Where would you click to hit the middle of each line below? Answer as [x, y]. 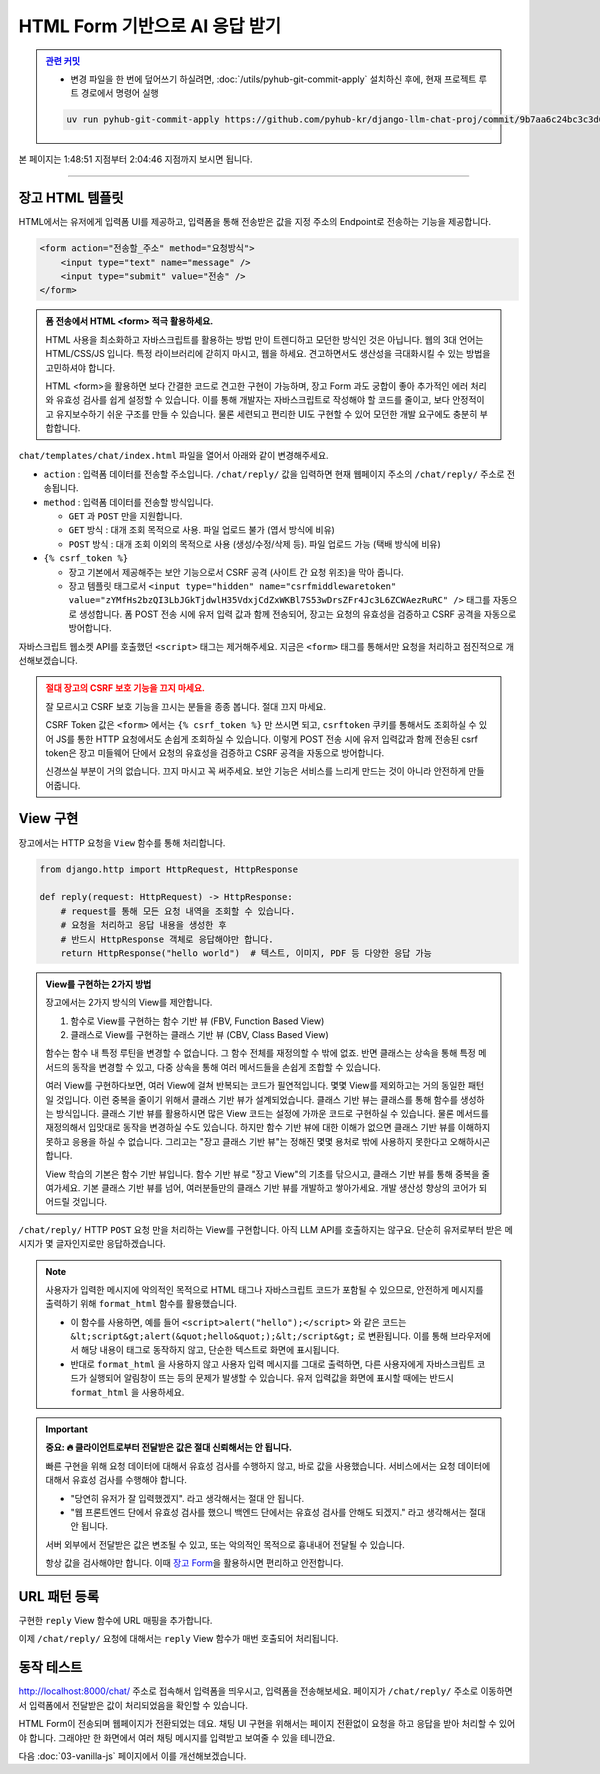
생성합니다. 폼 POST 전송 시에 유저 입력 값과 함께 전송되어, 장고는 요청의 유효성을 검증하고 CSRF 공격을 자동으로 [297, 614]
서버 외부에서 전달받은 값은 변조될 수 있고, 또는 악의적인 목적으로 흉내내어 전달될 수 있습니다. [225, 1544]
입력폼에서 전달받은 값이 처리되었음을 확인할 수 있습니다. [138, 1705]
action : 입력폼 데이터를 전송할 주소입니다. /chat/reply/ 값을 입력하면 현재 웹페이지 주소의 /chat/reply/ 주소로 [274, 474]
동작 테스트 [50, 1667]
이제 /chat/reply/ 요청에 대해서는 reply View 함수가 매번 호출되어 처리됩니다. [178, 1639]
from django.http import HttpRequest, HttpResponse [169, 869]
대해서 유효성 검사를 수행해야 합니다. [116, 1480]
